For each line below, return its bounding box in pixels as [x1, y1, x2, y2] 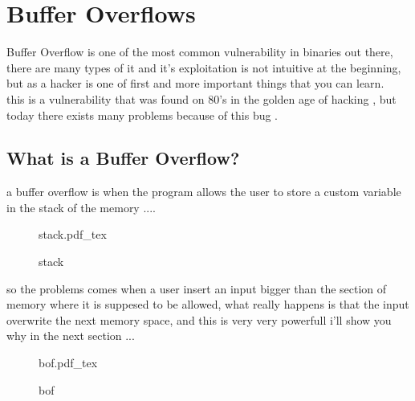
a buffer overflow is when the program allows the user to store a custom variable [6, 183, 401, 200]
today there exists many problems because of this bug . [6, 106, 279, 123]
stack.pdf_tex [39, 226, 107, 243]
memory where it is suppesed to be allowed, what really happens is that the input [6, 296, 409, 313]
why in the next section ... [6, 327, 135, 344]
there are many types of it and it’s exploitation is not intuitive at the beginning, [6, 59, 401, 76]
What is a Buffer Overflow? [6, 145, 240, 170]
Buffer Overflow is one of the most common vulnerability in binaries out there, [6, 43, 393, 60]
